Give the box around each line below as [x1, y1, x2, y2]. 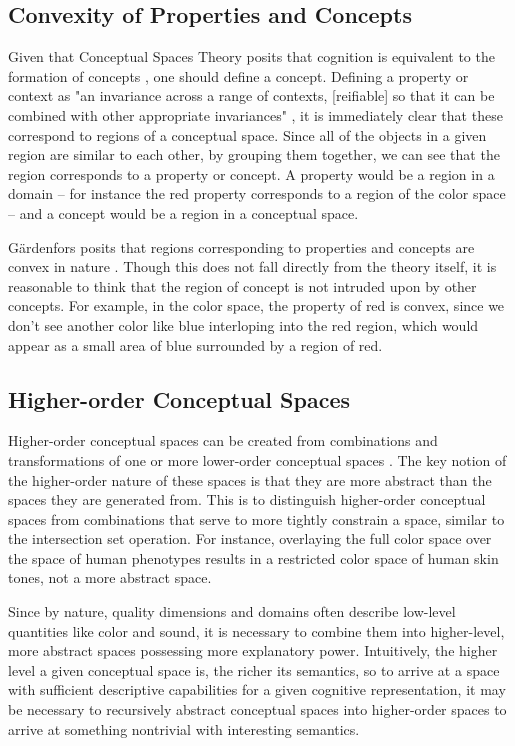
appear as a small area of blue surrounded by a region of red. [8, 334, 383, 355]
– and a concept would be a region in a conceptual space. [8, 202, 359, 223]
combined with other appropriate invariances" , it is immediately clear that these [8, 104, 503, 125]
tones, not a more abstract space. [8, 567, 212, 588]
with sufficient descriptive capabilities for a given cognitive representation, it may [8, 679, 506, 700]
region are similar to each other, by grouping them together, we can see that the [8, 144, 500, 165]
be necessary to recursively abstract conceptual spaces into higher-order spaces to [8, 699, 507, 720]
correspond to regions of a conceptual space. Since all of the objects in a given [8, 124, 487, 145]
